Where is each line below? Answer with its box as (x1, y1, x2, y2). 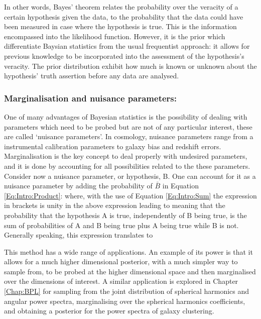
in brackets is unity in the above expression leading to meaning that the (4, 200, 225, 210)
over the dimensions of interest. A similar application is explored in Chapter (4, 276, 238, 286)
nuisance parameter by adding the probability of (4, 180, 153, 191)
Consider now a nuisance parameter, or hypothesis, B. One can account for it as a (4, 170, 256, 181)
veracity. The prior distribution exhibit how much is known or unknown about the (4, 60, 257, 71)
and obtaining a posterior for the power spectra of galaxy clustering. (4, 305, 214, 316)
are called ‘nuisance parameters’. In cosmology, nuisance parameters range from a (4, 131, 253, 142)
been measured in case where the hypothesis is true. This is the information (4, 21, 237, 32)
